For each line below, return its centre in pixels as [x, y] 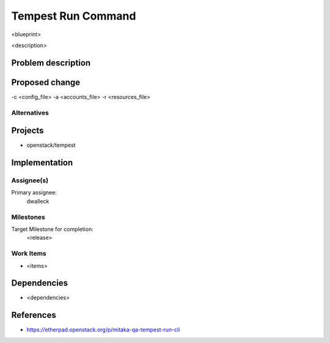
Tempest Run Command [74, 16]
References [34, 315]
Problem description [51, 63]
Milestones [28, 217]
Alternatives [30, 112]
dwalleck [38, 201]
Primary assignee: [34, 193]
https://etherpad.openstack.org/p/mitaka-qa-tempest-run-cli [103, 330]
